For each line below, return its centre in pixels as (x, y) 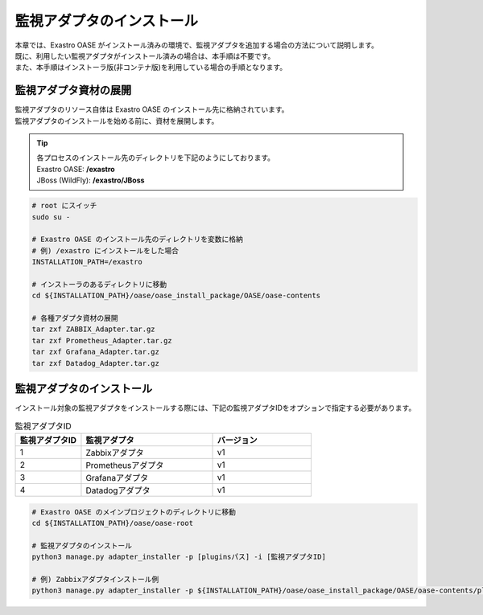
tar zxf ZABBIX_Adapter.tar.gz (94, 329)
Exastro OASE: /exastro (76, 169)
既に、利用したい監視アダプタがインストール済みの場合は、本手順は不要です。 (145, 55)
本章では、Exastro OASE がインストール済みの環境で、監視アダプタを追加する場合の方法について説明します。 (196, 45)
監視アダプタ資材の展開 (73, 90)
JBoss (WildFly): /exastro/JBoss (91, 180)
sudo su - (51, 217)
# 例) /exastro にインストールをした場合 (105, 250)
